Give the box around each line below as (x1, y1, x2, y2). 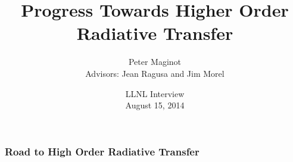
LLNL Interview (125, 87, 185, 99)
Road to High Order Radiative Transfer (5, 144, 200, 158)
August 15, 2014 (125, 99, 185, 111)
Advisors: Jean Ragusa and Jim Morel (85, 67, 225, 79)
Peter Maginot (128, 55, 182, 68)
